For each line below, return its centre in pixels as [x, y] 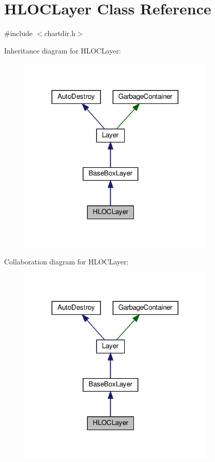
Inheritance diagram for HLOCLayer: [63, 50]
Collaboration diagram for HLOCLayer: [66, 261]
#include [18, 33]
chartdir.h [60, 33]
